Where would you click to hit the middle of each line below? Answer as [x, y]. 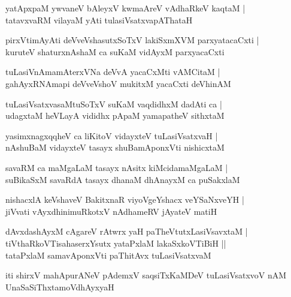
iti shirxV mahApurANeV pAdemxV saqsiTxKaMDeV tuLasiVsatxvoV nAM [146, 275]
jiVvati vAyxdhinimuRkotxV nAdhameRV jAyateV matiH [111, 211]
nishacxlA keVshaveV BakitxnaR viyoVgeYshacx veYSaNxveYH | [125, 199]
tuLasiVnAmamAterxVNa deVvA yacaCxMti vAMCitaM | [113, 72]
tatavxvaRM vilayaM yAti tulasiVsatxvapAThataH [99, 19]
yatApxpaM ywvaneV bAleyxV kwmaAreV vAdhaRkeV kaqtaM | [125, 8]
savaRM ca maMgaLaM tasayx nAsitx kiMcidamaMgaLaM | [117, 167]
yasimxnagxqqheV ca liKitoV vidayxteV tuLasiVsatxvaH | [112, 135]
